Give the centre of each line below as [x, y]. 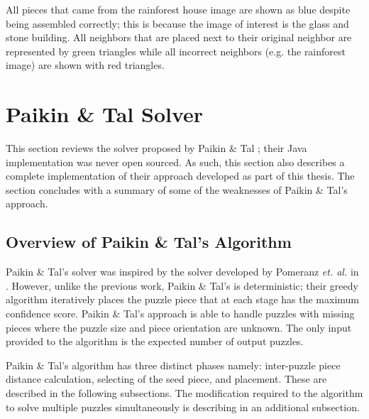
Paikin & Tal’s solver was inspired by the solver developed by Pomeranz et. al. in [182, 272]
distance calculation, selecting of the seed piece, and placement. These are [166, 379]
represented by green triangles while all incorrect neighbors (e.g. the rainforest [176, 51]
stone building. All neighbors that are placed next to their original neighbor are [179, 37]
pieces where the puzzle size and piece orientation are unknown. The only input [179, 327]
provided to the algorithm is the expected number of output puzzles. [155, 341]
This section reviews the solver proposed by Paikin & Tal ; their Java [156, 148]
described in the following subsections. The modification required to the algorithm [184, 393]
